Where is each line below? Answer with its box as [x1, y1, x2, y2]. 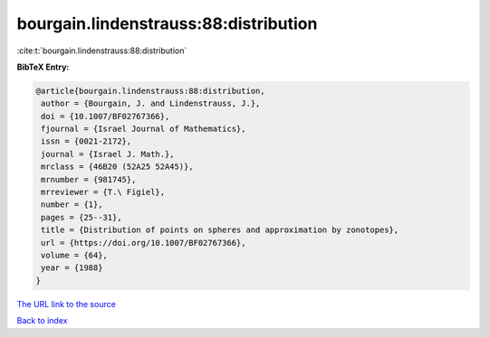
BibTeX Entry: [16, 61, 70, 72]
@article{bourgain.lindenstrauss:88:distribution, [35, 86, 266, 96]
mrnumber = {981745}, [41, 174, 137, 184]
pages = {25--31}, [41, 212, 122, 222]
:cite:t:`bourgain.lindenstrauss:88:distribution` [16, 45, 187, 56]
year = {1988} [41, 263, 103, 273]
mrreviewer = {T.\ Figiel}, [41, 187, 166, 198]
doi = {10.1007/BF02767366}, [41, 111, 170, 121]
